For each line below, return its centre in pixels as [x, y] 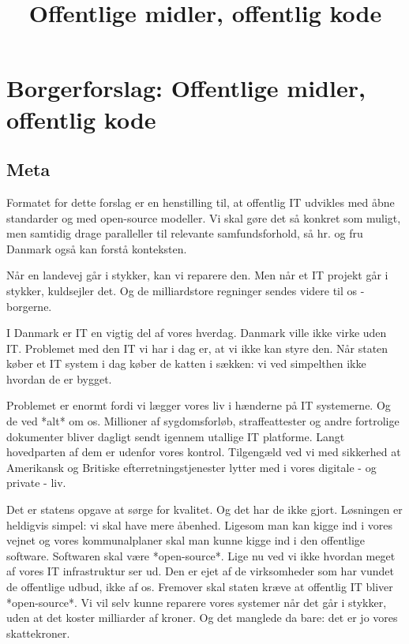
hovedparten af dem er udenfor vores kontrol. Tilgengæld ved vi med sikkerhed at [204, 452]
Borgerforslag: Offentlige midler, [186, 88]
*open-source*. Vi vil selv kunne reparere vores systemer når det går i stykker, [197, 602]
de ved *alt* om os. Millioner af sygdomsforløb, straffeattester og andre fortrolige [203, 421]
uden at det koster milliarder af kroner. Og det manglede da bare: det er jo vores [202, 618]
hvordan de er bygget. [59, 378]
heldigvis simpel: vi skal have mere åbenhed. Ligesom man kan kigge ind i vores [200, 524]
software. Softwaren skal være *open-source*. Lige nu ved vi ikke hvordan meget [201, 555]
